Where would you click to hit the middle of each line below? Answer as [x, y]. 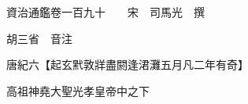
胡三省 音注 [39, 38]
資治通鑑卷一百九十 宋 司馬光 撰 [105, 12]
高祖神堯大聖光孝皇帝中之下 [78, 90]
